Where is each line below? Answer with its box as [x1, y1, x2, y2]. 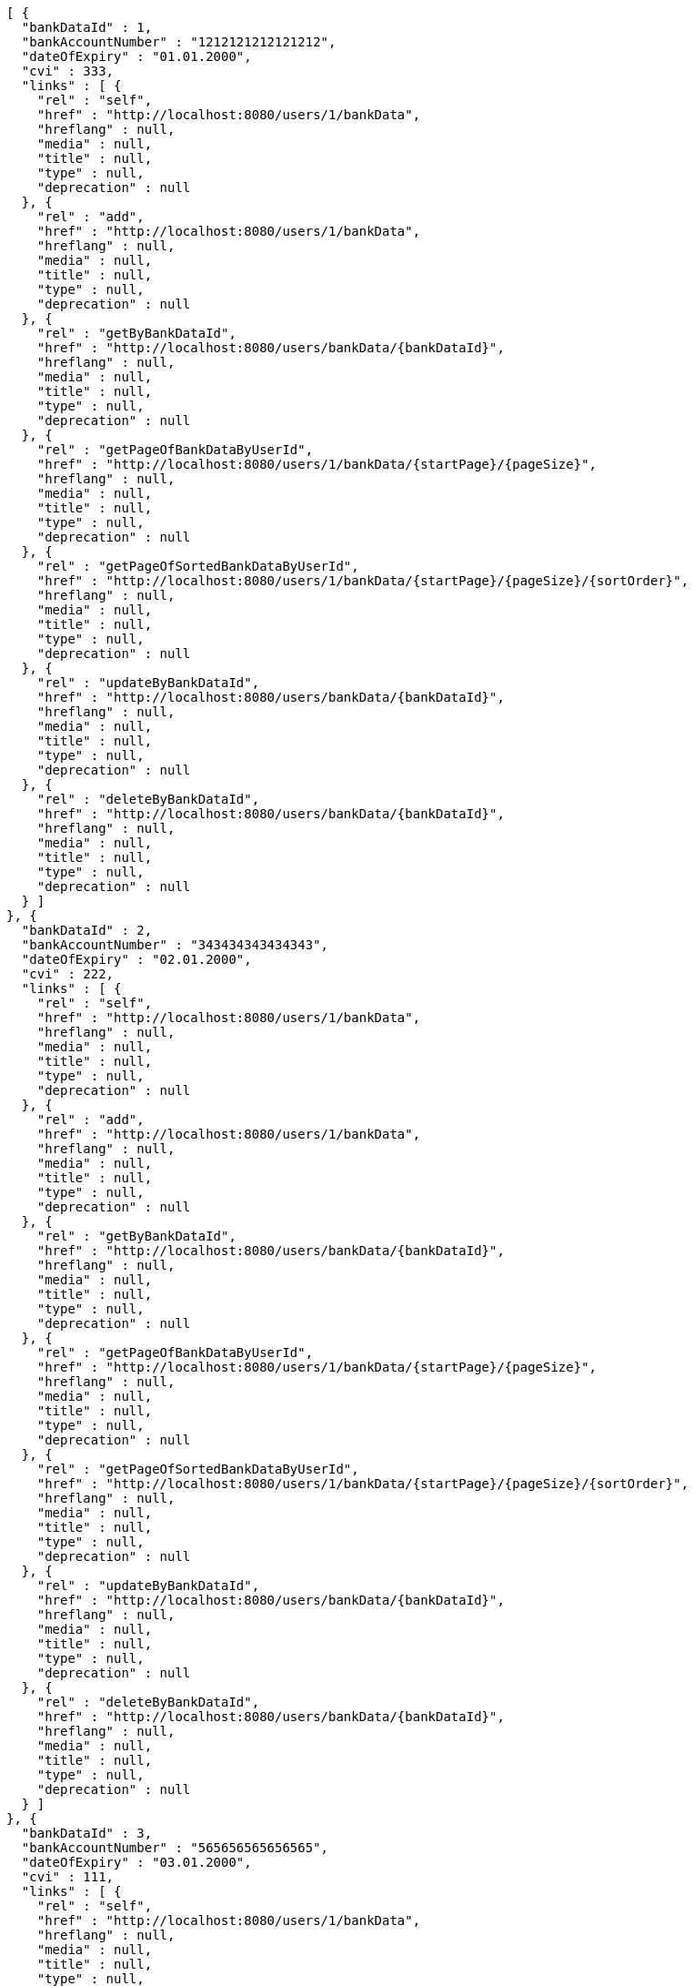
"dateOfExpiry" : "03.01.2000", [21, 1855, 252, 1869]
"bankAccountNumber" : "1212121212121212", [21, 35, 336, 49]
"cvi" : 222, [21, 967, 115, 981]
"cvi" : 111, [21, 1869, 115, 1884]
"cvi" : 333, [21, 64, 115, 78]
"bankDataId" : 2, [21, 923, 153, 937]
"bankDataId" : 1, [21, 20, 153, 35]
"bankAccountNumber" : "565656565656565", [21, 1840, 329, 1855]
